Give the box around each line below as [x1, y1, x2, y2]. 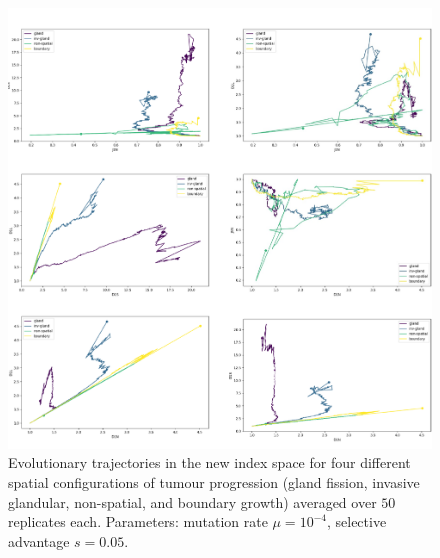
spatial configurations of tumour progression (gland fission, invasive [8, 471, 420, 492]
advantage [8, 530, 70, 551]
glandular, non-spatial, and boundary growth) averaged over [8, 491, 377, 512]
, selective [326, 511, 387, 532]
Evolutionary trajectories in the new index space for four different [8, 452, 411, 473]
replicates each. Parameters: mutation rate [8, 511, 268, 532]
